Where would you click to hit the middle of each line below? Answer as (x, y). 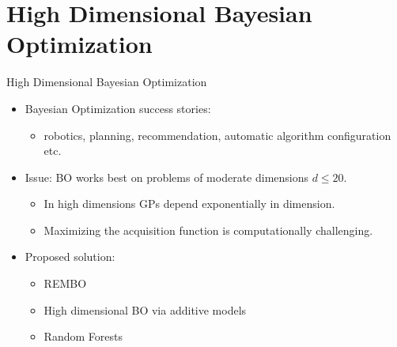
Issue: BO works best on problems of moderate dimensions (166, 177)
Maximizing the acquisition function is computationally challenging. (208, 230)
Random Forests (83, 336)
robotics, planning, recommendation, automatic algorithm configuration (217, 135)
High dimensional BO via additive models (145, 309)
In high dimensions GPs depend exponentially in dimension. (189, 204)
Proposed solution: (70, 256)
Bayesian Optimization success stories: (118, 108)
